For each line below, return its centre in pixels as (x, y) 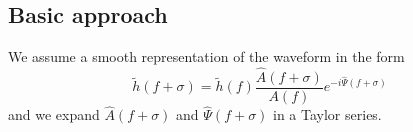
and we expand (54, 114)
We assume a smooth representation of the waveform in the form (206, 56)
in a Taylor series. (327, 114)
